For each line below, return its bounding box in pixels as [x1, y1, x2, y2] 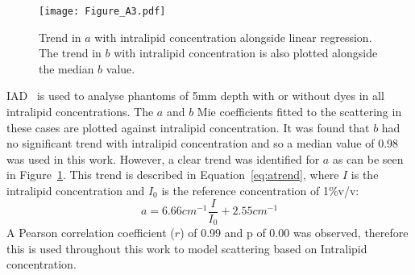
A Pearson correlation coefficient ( [6, 224, 175, 241]
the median [39, 60, 94, 77]
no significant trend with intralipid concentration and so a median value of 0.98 [6, 135, 399, 152]
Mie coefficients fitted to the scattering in [197, 103, 402, 120]
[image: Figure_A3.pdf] [39, 6, 166, 17]
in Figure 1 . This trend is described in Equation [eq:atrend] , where [6, 166, 339, 183]
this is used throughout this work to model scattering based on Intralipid [6, 240, 367, 256]
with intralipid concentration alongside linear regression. [94, 28, 372, 45]
